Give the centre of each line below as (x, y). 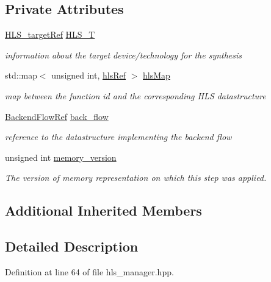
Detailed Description (72, 246)
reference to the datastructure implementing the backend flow (118, 137)
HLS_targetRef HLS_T (50, 34)
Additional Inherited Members (103, 210)
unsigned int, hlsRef (89, 75)
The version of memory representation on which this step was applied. (136, 178)
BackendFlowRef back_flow (57, 116)
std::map (21, 75)
